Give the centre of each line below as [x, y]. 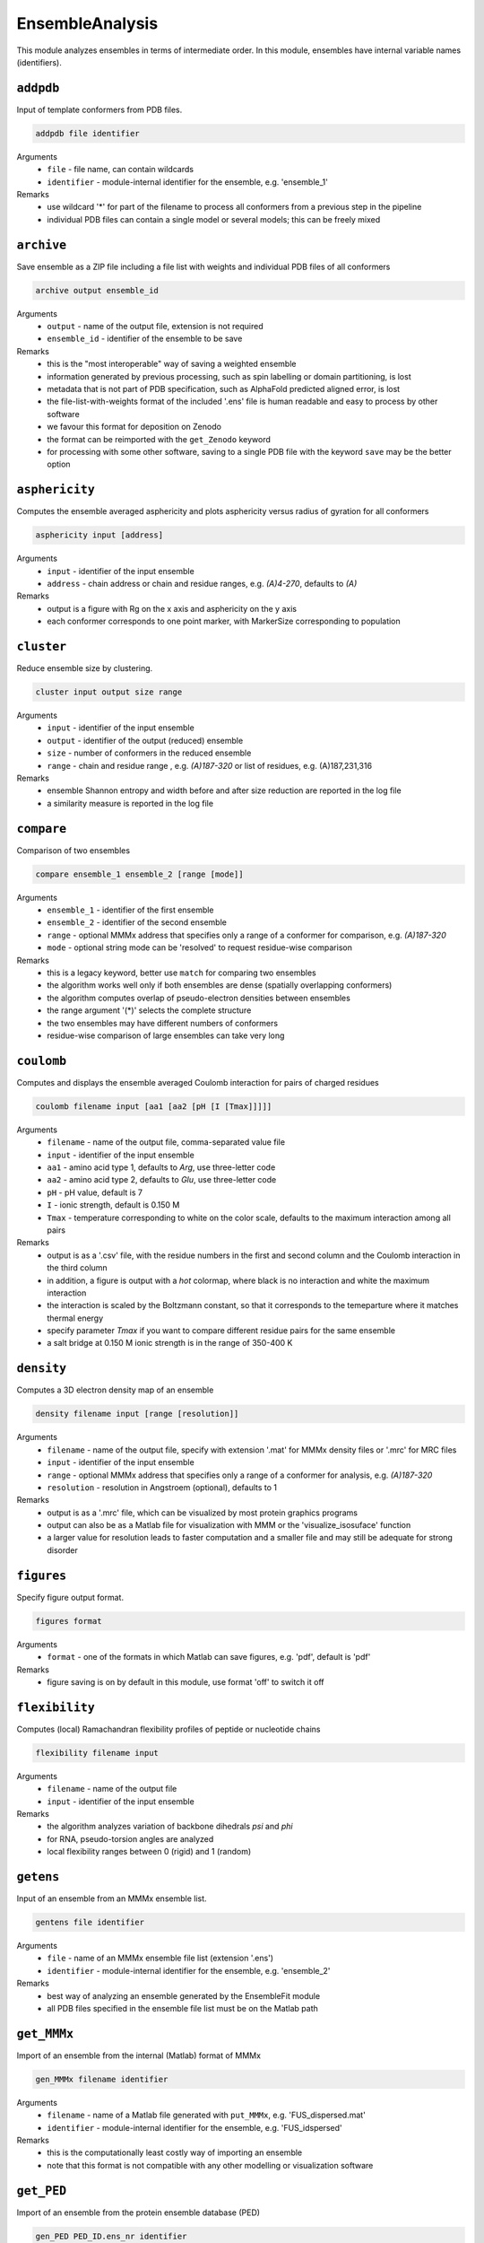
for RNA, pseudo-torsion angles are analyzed [130, 1838]
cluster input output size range [109, 692]
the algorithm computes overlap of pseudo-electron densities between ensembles [199, 998]
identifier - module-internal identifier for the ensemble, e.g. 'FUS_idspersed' [194, 2127]
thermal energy [75, 1318]
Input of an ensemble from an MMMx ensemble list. [112, 1898]
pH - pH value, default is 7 [95, 1192]
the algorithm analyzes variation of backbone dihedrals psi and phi [170, 1827]
